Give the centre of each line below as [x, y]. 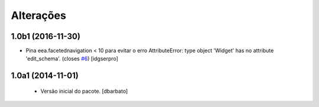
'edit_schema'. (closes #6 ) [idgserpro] [72, 59]
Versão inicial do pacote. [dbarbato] [84, 91]
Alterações [38, 15]
